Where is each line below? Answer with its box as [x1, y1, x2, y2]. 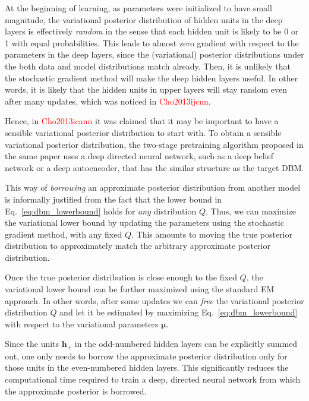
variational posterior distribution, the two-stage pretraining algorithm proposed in [5, 138, 304, 150]
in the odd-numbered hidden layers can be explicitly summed [74, 337, 298, 350]
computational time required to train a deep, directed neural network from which [5, 373, 301, 386]
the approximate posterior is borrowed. [5, 384, 147, 397]
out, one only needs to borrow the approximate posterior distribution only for [5, 349, 288, 362]
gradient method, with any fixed [5, 228, 122, 240]
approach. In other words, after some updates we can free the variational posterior [5, 294, 304, 307]
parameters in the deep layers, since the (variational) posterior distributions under [5, 48, 304, 61]
